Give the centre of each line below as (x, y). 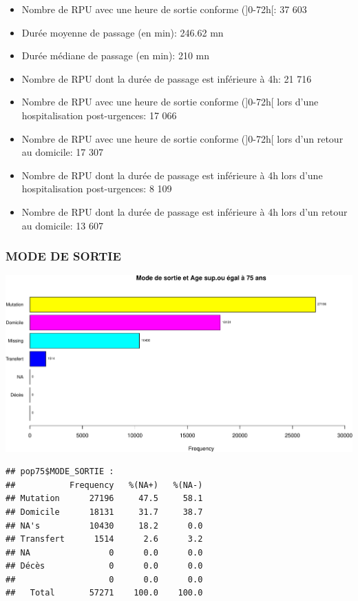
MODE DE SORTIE (63, 256)
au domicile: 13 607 (63, 225)
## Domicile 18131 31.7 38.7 (104, 512)
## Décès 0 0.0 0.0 (104, 566)
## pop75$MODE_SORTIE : (60, 472)
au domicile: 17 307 (63, 152)
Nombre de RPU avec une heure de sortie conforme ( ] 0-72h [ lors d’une (170, 102)
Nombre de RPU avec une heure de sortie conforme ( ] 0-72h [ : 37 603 (164, 9)
